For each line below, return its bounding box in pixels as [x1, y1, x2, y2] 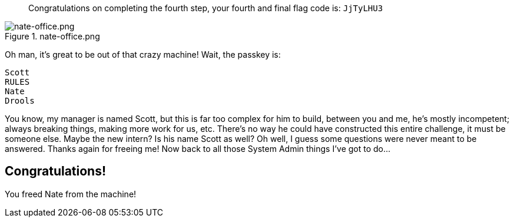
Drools [5, 96, 35, 105]
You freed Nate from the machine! [5, 188, 137, 199]
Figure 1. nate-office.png [5, 31, 100, 41]
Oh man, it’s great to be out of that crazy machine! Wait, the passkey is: [5, 49, 281, 59]
